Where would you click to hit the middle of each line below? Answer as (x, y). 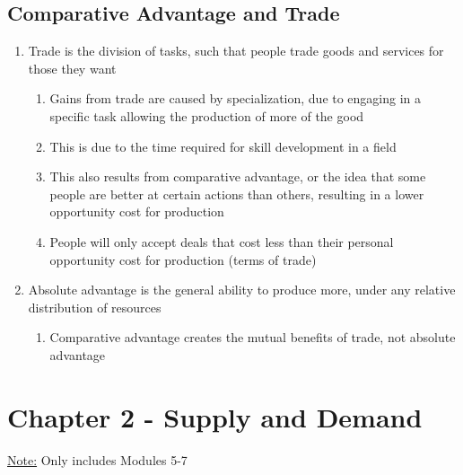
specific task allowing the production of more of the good (207, 115)
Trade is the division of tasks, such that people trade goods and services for (236, 51)
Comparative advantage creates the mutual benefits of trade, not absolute (253, 337)
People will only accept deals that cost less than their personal (222, 241)
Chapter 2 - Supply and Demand (215, 416)
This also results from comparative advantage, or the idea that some (238, 176)
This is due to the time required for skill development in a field (223, 146)
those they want (72, 68)
